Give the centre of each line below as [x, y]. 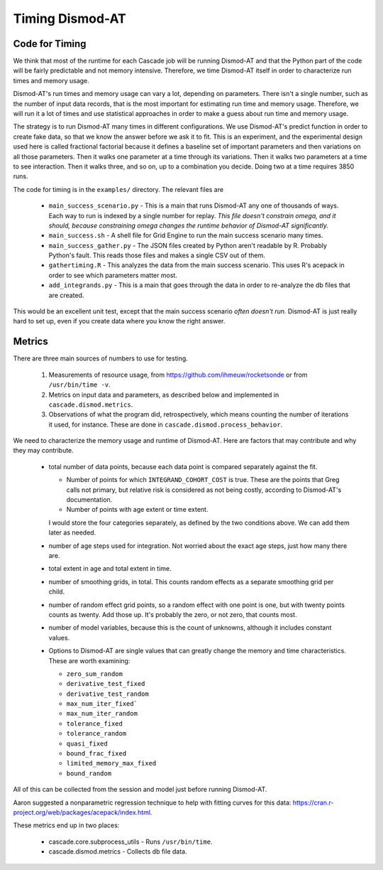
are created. [66, 295]
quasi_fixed [87, 743]
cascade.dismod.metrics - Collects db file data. [118, 852]
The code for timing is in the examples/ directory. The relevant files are [118, 189]
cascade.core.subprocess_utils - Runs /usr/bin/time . [131, 842]
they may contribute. [43, 451]
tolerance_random [96, 734]
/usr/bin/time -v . [79, 385]
